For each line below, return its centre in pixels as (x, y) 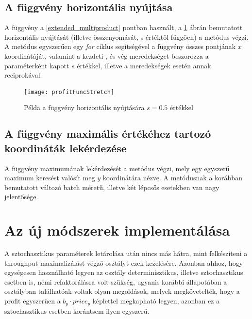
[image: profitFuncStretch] (69, 92)
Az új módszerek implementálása (117, 230)
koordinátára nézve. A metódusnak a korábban (172, 178)
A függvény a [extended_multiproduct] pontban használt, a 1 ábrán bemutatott (124, 27)
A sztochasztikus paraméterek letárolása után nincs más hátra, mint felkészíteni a (126, 253)
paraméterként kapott (37, 65)
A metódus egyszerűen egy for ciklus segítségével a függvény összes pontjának (120, 46)
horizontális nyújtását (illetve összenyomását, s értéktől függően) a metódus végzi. (126, 37)
